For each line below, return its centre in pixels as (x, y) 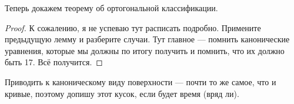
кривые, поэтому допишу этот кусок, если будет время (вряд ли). (122, 93)
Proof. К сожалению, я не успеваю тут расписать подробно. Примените (133, 27)
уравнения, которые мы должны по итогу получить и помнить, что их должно (145, 50)
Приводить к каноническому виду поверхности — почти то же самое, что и (141, 81)
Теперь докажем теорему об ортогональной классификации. (111, 8)
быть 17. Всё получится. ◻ (54, 62)
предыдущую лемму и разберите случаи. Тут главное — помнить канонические (147, 39)
